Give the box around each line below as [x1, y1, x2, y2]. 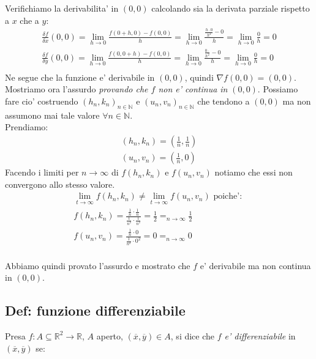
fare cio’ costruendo [5, 95, 78, 108]
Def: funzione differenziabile [5, 301, 186, 320]
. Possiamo [257, 83, 298, 95]
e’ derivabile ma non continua [200, 259, 311, 272]
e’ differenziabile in [224, 329, 296, 342]
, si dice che [170, 329, 215, 342]
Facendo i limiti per [5, 166, 79, 179]
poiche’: [213, 192, 243, 201]
